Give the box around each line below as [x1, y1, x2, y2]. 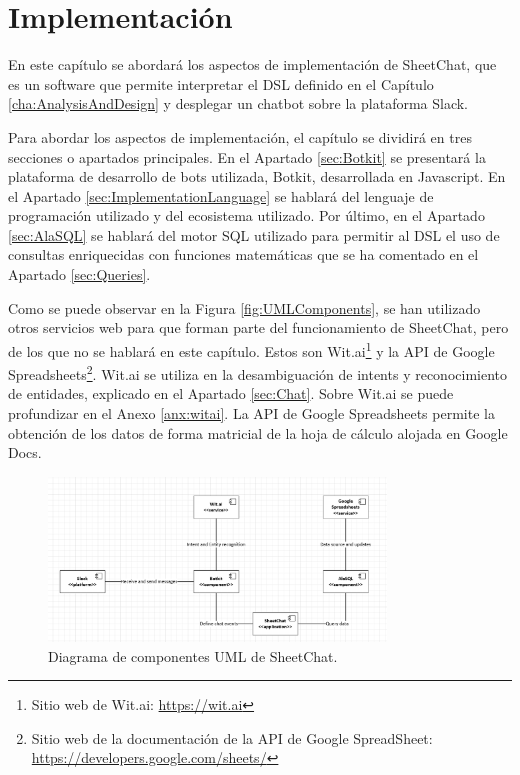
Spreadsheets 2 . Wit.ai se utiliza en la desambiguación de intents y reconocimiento [8, 361, 508, 384]
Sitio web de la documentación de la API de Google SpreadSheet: [31, 727, 433, 748]
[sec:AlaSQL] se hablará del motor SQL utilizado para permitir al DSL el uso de [8, 224, 500, 245]
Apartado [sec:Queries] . [8, 264, 151, 285]
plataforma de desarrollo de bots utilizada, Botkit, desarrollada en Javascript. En [8, 166, 506, 187]
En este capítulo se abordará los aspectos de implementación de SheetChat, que [8, 54, 497, 75]
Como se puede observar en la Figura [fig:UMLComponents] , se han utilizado [8, 297, 481, 318]
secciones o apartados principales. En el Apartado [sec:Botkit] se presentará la [8, 146, 486, 167]
